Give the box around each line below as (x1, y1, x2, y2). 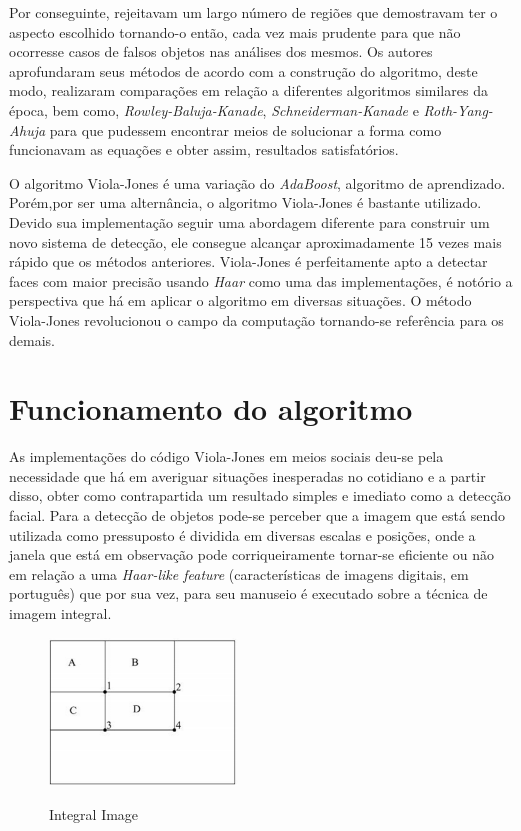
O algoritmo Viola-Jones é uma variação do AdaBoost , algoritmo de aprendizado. (9, 172, 506, 193)
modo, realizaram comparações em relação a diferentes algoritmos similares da (9, 80, 488, 101)
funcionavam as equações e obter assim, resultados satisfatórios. (9, 139, 399, 160)
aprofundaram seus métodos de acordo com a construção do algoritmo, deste (9, 60, 478, 81)
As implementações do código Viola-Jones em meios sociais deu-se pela (9, 446, 444, 467)
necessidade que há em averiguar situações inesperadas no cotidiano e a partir (9, 465, 486, 486)
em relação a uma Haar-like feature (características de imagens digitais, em (9, 563, 469, 584)
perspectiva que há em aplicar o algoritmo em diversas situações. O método (9, 290, 472, 311)
